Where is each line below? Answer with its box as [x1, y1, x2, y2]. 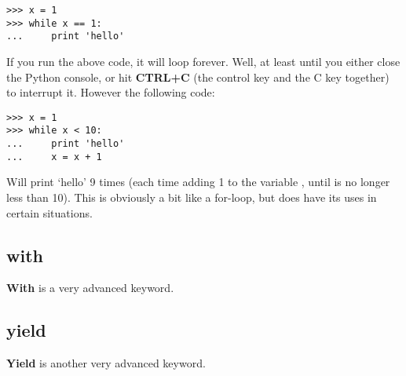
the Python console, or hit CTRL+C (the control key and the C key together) [6, 68, 390, 85]
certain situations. [6, 204, 93, 221]
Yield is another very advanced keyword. [6, 355, 206, 371]
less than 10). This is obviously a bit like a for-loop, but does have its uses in [6, 188, 377, 205]
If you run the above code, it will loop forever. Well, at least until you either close [6, 53, 401, 69]
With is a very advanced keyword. [6, 279, 174, 296]
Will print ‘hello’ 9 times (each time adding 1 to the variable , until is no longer [6, 173, 390, 190]
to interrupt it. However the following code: [6, 84, 215, 100]
